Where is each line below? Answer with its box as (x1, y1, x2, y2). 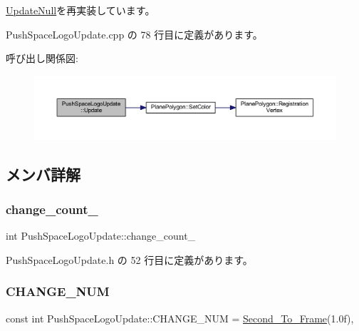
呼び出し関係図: (6, 51, 78, 66)
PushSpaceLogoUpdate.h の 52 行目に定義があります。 (6, 252, 253, 267)
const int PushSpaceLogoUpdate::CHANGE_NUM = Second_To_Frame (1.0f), (6, 310, 354, 325)
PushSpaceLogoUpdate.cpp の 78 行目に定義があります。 (6, 26, 263, 41)
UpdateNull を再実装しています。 (6, 3, 155, 17)
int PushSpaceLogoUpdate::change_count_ (6, 228, 196, 243)
